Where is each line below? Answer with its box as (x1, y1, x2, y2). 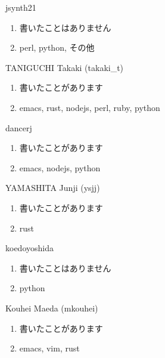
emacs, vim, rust (19, 342, 80, 354)
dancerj (5, 121, 32, 134)
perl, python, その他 (19, 41, 95, 54)
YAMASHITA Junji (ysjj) (5, 181, 100, 194)
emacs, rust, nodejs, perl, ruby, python (19, 101, 160, 113)
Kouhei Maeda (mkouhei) (5, 301, 98, 314)
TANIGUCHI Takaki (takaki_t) (5, 61, 124, 73)
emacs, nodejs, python (19, 161, 101, 174)
